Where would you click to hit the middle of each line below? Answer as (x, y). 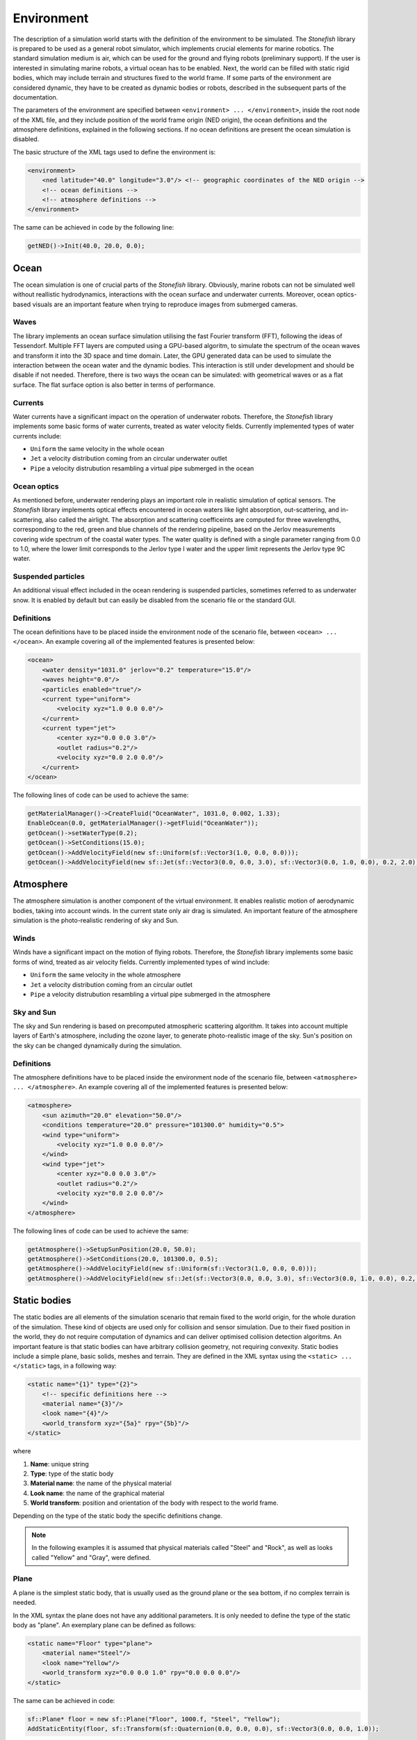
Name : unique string (60, 1464)
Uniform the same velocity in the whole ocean (97, 449)
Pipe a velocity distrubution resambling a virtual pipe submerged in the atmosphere (150, 994)
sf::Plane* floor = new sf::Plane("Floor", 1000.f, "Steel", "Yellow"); (154, 1719)
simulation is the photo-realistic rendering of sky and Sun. (96, 920)
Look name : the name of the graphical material (97, 1493)
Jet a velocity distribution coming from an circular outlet (112, 984)
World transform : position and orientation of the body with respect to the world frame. (154, 1503)
